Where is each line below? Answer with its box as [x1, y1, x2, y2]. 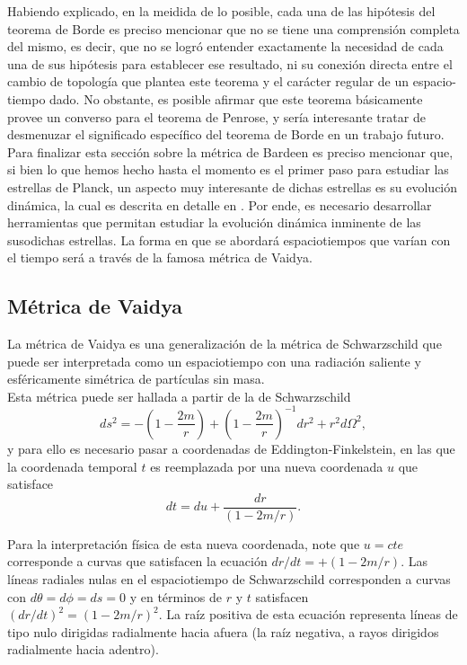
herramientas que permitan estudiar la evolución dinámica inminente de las [7, 213, 421, 232]
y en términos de [129, 587, 223, 606]
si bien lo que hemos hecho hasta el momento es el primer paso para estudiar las [7, 160, 449, 179]
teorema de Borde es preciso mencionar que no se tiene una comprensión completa [7, 19, 460, 38]
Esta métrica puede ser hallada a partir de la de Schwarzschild [7, 386, 351, 405]
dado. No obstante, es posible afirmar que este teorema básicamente [49, 89, 423, 108]
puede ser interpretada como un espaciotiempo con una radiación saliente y [7, 351, 421, 370]
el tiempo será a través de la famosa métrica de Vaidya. [7, 248, 313, 267]
